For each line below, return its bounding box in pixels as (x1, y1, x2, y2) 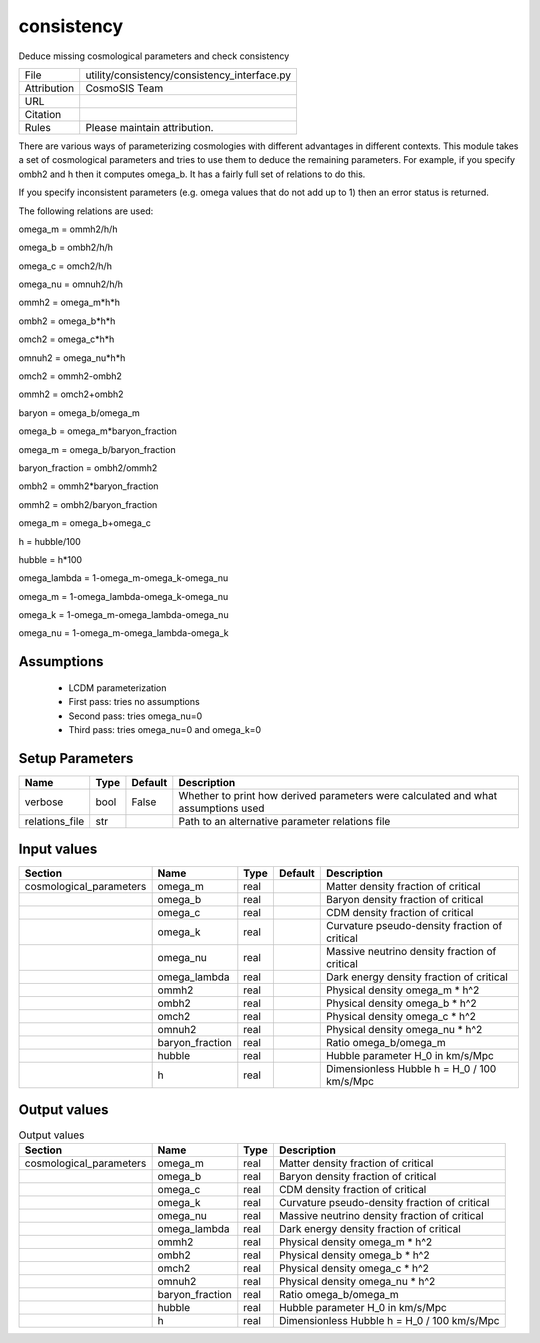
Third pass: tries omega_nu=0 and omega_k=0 (68, 724, 262, 736)
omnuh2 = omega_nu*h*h (18, 351, 126, 364)
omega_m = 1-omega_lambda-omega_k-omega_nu (18, 590, 229, 602)
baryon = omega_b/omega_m (18, 406, 140, 419)
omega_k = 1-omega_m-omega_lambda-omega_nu (18, 609, 229, 621)
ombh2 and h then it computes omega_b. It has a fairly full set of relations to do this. (18, 168, 366, 180)
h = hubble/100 (18, 535, 82, 547)
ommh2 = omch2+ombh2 (18, 388, 124, 400)
